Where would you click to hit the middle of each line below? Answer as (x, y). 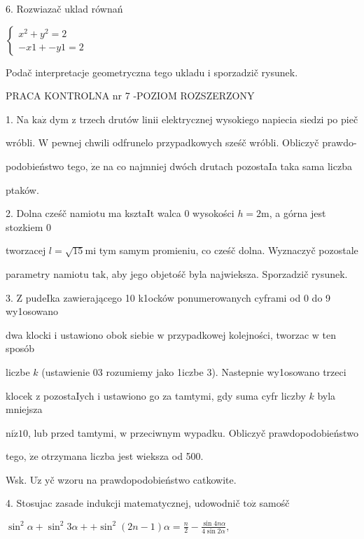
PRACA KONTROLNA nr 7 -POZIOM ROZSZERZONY (130, 96)
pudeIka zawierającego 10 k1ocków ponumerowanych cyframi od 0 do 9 (178, 297)
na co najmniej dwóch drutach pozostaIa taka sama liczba (227, 166)
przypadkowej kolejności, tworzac (238, 334)
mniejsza (24, 409)
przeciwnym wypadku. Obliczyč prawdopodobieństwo (244, 432)
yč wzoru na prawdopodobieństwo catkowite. (141, 479)
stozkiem (24, 226)
